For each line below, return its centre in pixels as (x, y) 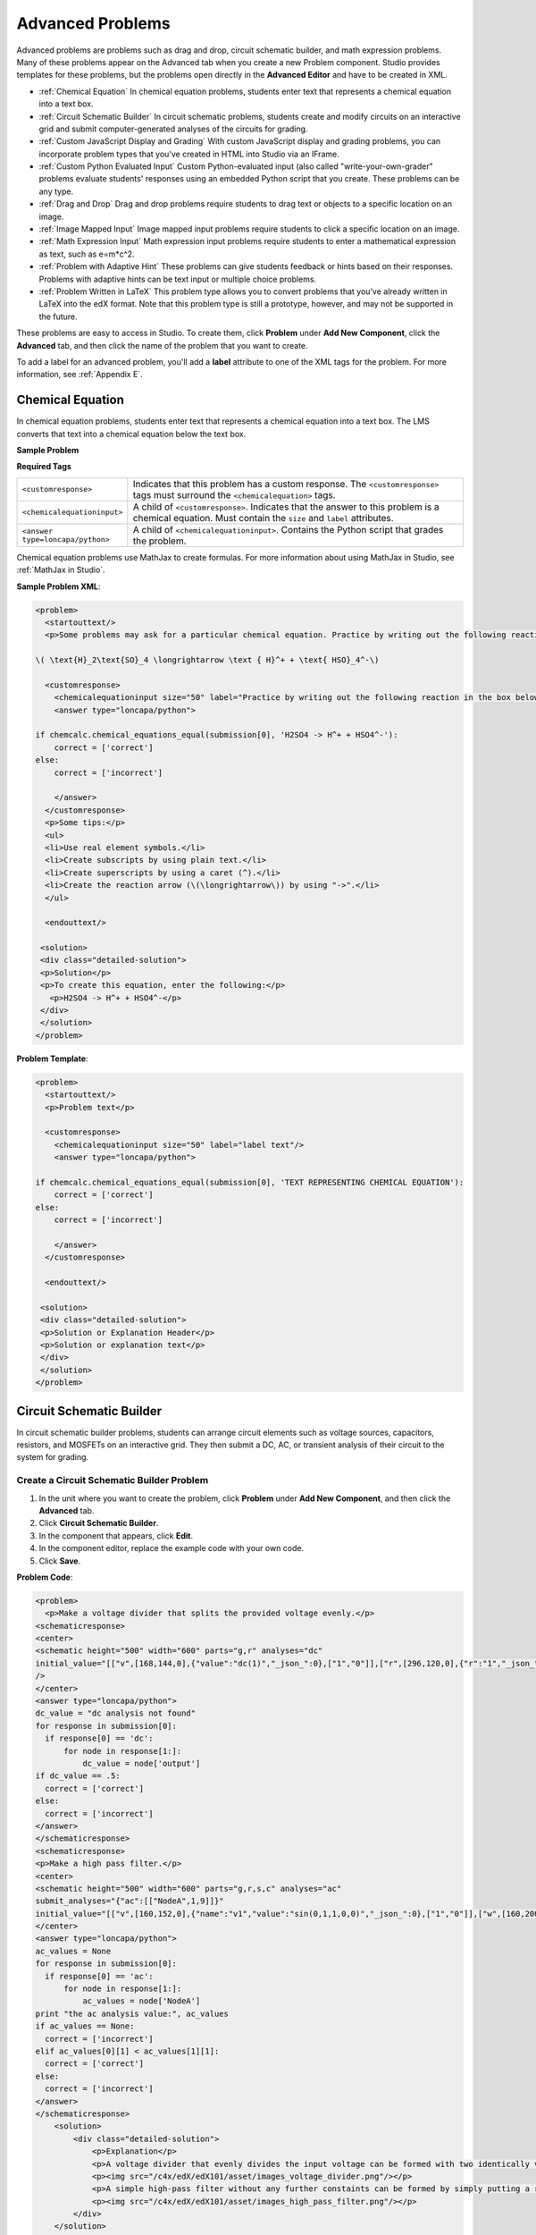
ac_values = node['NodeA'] (141, 2001)
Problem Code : (45, 1577)
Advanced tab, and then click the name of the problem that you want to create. (162, 345)
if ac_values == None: (85, 2026)
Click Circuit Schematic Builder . (99, 1523)
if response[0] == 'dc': (99, 1738)
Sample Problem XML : (59, 586)
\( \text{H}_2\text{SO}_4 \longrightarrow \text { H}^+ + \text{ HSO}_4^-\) (207, 660)
